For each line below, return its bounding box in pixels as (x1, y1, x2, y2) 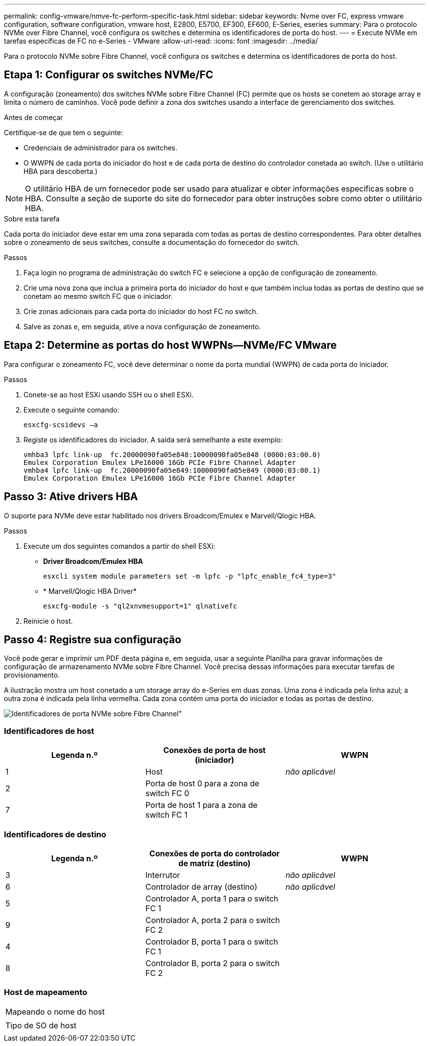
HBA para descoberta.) (24, 167, 98, 175)
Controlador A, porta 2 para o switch (145, 915, 280, 925)
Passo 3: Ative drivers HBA (4, 490, 138, 503)
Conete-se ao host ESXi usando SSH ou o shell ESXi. (24, 390, 194, 399)
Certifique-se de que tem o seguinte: (4, 128, 123, 137)
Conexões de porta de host (163, 745, 266, 755)
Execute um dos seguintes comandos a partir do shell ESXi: (24, 541, 215, 550)
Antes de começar (4, 113, 63, 122)
